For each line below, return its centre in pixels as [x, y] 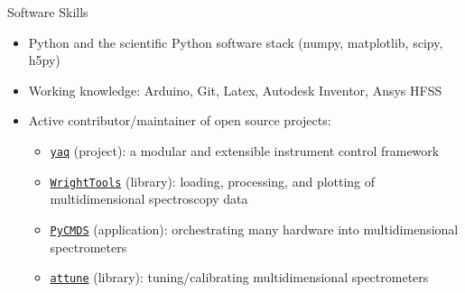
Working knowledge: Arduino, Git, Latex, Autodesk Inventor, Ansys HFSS [235, 90]
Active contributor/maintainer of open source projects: [180, 120]
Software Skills [48, 12]
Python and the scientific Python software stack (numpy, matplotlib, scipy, [236, 42]
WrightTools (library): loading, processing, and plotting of [213, 181]
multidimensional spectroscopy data [149, 199]
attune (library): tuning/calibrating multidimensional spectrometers [239, 277]
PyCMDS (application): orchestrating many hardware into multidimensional [254, 229]
